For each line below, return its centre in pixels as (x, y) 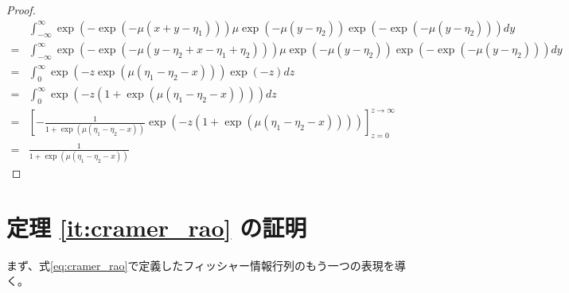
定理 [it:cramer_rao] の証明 (157, 227)
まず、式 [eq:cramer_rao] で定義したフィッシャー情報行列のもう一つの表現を (201, 265)
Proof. (21, 10)
